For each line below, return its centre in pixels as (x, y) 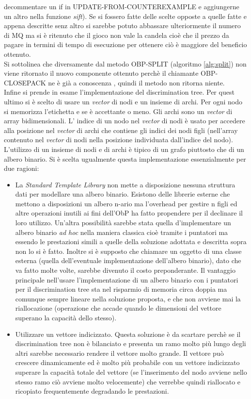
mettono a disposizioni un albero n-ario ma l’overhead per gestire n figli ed (126, 203)
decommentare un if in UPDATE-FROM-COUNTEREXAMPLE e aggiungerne (122, 6)
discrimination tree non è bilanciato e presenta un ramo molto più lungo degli (131, 343)
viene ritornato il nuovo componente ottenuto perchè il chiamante (101, 73)
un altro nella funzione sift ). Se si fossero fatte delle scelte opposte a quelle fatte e (125, 16)
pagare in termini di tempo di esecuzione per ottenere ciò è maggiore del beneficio (125, 44)
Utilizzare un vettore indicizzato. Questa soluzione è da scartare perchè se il (128, 334)
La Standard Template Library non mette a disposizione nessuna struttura (125, 184)
